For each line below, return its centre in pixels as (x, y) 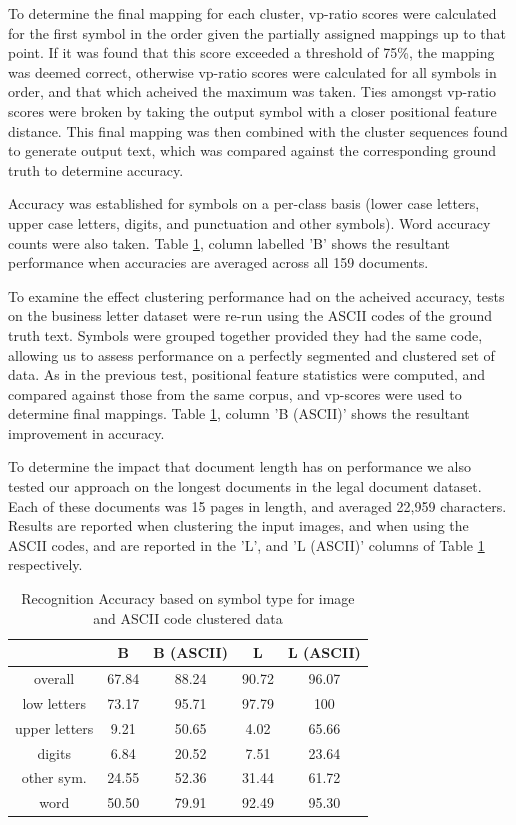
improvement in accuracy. (86, 432)
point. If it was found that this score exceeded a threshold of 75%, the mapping (251, 52)
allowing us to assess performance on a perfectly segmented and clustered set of (251, 354)
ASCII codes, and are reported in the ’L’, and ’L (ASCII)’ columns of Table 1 (246, 544)
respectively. (45, 564)
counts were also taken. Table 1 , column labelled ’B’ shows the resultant (229, 242)
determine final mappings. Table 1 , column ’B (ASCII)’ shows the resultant (239, 413)
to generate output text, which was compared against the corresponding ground (252, 150)
